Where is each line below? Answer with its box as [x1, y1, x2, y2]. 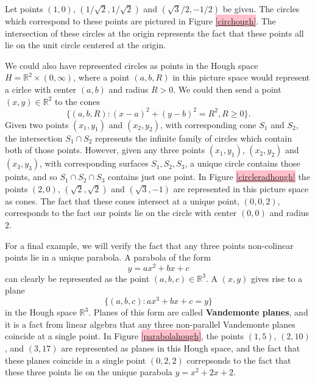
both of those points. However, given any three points [5, 143, 205, 156]
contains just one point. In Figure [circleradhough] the [108, 170, 310, 183]
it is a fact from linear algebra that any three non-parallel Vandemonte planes [5, 317, 296, 330]
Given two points [5, 118, 69, 131]
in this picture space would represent [172, 71, 310, 84]
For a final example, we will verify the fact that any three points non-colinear [5, 239, 294, 251]
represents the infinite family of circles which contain [95, 131, 292, 144]
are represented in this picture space [173, 182, 309, 195]
